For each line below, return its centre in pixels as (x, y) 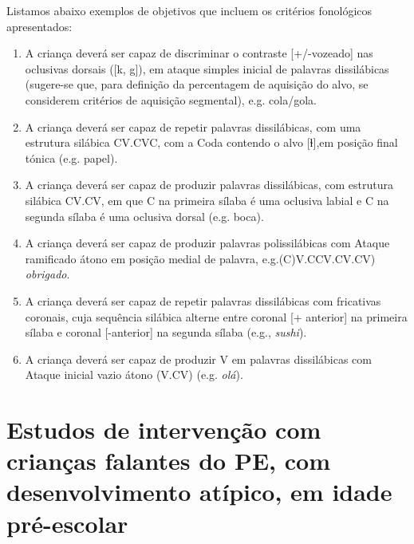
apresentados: (39, 26)
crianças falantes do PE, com (169, 461)
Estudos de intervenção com (164, 430)
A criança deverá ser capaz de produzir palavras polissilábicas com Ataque (207, 243)
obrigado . (47, 274)
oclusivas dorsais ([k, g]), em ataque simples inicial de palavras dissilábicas (207, 68)
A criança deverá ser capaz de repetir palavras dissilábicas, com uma (193, 126)
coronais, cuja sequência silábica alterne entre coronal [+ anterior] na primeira (216, 316)
